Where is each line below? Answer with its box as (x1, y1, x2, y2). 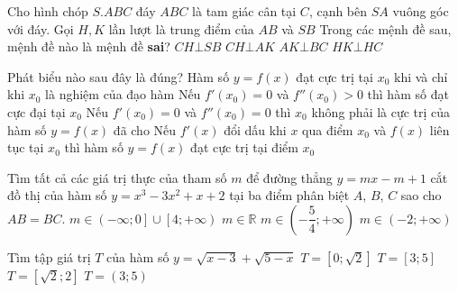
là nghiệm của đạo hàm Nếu (45, 85, 201, 104)
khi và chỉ (393, 67, 448, 86)
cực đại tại (7, 102, 66, 121)
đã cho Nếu (113, 120, 177, 139)
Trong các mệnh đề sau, (319, 19, 452, 38)
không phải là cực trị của (311, 102, 451, 121)
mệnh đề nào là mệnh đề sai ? (7, 37, 170, 56)
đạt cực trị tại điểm (190, 138, 298, 157)
